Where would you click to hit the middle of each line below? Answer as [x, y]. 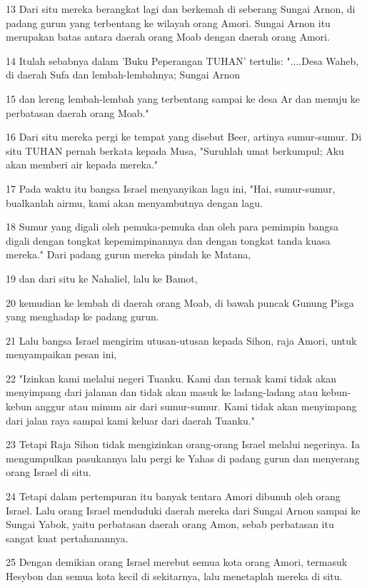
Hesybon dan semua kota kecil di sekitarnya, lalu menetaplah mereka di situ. [174, 576]
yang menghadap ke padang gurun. [82, 316]
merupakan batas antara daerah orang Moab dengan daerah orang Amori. [168, 37]
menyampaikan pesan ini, [61, 354]
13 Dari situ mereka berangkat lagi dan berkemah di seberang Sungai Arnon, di [181, 9]
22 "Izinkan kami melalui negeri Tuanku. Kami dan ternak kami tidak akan [171, 378]
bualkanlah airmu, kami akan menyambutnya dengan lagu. [134, 202]
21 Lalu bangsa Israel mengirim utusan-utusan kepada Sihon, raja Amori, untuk [181, 340]
